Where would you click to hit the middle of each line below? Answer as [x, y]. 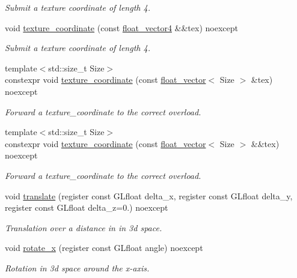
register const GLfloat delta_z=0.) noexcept [87, 207]
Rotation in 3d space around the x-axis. [77, 267]
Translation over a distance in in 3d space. [84, 227]
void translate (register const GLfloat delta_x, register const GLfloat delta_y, [149, 195]
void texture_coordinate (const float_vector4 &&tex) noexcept [121, 27]
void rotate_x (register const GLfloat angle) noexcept [104, 248]
